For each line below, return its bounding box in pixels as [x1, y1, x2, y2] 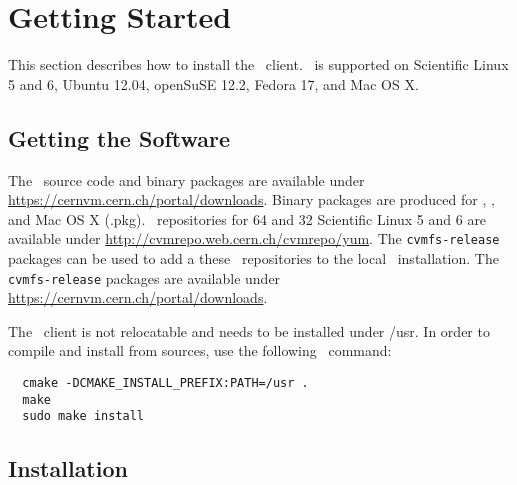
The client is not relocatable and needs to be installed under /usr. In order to [8, 320, 490, 341]
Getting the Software [8, 122, 231, 153]
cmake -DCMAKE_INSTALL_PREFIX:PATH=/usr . [22, 375, 309, 390]
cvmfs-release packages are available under [8, 267, 281, 288]
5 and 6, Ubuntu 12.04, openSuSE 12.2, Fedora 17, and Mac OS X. [8, 73, 419, 94]
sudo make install [22, 409, 145, 424]
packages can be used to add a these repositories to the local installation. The [8, 247, 499, 268]
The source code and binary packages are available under [8, 169, 365, 190]
